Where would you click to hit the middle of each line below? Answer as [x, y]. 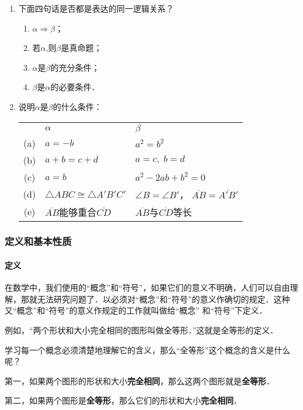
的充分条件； [75, 67]
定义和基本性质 [38, 241]
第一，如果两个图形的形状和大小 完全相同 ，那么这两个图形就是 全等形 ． [140, 380]
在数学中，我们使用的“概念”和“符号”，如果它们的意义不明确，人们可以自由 [147, 287]
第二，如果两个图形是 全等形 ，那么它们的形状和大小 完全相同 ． [123, 400]
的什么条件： [77, 106]
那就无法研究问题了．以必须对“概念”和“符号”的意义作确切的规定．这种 [155, 299]
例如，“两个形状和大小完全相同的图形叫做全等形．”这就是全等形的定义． [142, 330]
